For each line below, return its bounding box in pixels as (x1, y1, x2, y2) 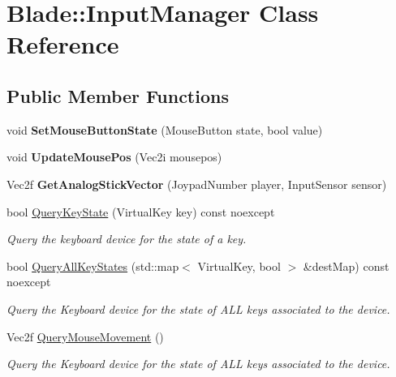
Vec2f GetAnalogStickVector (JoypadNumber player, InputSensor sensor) (6, 175, 387, 192)
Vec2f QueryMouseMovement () (6, 328, 164, 345)
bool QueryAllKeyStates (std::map (6, 257, 179, 274)
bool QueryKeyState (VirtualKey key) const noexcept (6, 203, 275, 220)
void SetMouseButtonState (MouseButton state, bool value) (6, 121, 323, 138)
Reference (6, 28, 119, 61)
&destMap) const (303, 257, 390, 274)
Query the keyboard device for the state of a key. (6, 230, 247, 247)
